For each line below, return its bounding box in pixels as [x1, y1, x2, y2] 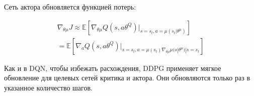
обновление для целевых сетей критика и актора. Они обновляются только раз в [4, 72, 250, 83]
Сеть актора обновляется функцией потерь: [4, 2, 136, 12]
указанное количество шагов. [4, 82, 93, 92]
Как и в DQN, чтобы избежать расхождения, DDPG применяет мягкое [4, 62, 221, 73]
